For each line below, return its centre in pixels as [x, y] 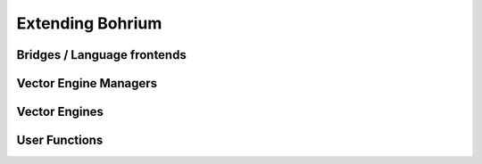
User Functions [60, 140]
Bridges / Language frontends [101, 55]
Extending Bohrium [89, 23]
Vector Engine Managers [87, 83]
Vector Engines [60, 112]
